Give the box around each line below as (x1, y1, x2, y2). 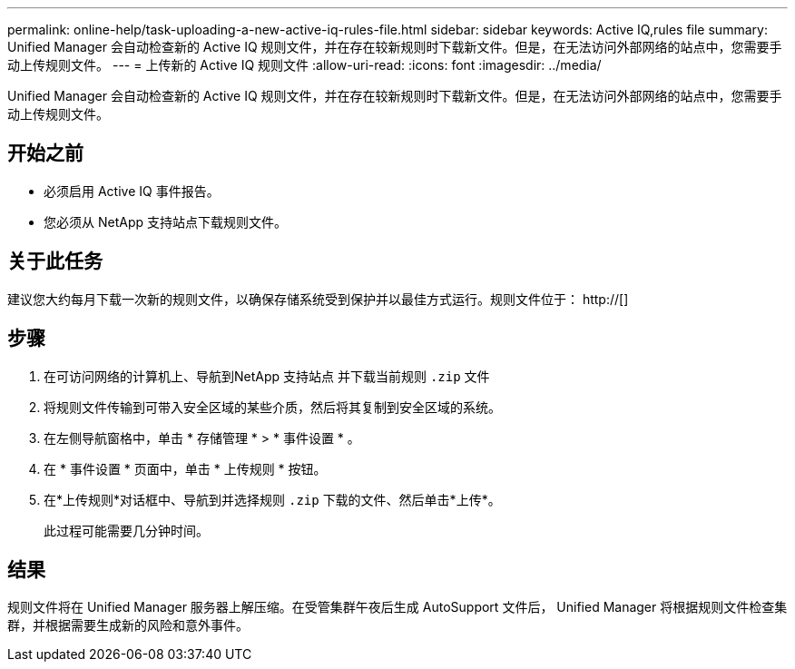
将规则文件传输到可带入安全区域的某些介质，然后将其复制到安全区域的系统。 (44, 398, 501, 415)
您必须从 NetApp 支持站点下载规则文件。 (44, 213, 287, 230)
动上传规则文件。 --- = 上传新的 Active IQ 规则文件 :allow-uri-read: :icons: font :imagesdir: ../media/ (7, 57, 602, 73)
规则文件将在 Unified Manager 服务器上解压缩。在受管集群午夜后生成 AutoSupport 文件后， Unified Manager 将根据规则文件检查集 (7, 599, 788, 615)
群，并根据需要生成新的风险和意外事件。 (7, 617, 249, 634)
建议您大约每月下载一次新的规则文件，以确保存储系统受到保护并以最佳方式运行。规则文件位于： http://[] (7, 290, 629, 307)
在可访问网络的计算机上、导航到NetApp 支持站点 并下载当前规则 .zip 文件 (44, 368, 490, 384)
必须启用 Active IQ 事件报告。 (44, 182, 220, 199)
